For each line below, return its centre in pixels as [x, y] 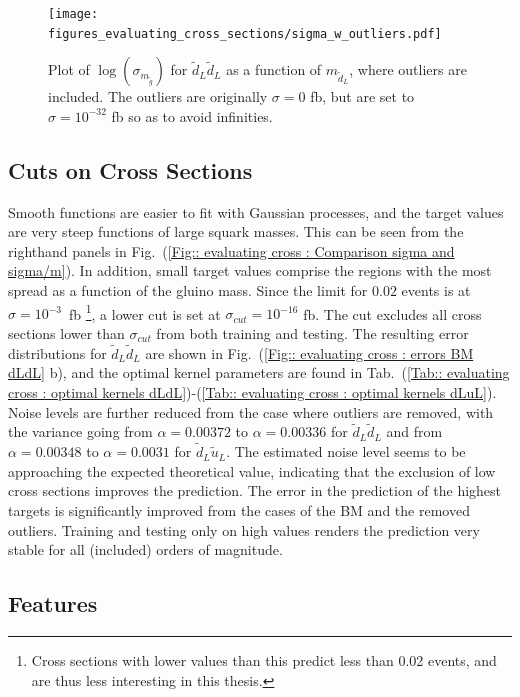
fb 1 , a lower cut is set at [144, 312]
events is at [436, 290]
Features [53, 603]
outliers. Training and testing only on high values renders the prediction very [244, 529]
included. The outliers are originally [158, 96]
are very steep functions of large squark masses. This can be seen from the [236, 231]
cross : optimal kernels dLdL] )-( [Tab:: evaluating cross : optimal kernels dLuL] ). [252, 391]
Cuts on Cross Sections [130, 169]
